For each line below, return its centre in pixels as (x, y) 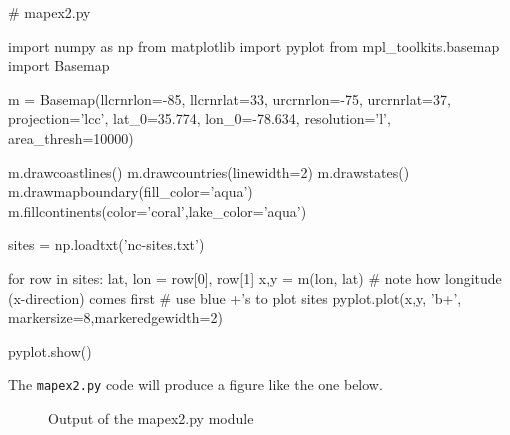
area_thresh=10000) (71, 137)
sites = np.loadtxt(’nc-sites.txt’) (106, 244)
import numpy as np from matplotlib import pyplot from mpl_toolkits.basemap (254, 45)
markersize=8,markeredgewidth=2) (115, 317)
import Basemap (59, 65)
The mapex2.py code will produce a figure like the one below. (195, 384)
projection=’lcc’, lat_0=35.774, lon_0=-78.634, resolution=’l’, (199, 118)
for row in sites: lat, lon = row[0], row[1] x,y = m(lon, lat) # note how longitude (255, 277)
